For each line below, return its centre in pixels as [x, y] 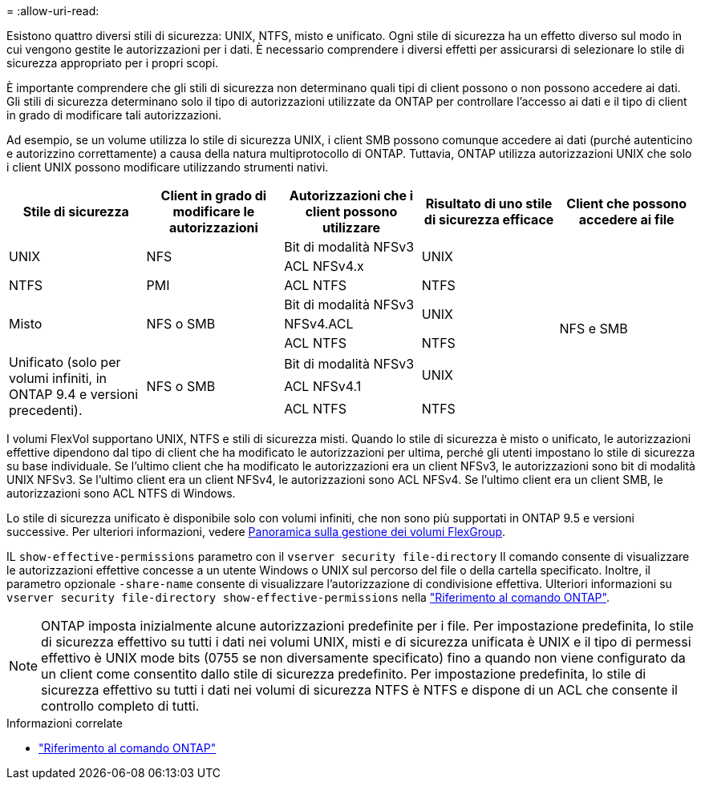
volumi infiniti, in [58, 378]
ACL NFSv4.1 [323, 386]
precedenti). [46, 410]
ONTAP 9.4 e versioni [74, 394]
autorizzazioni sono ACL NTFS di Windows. [121, 493]
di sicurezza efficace [489, 220]
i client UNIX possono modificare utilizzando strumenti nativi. [168, 167]
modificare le [214, 212]
